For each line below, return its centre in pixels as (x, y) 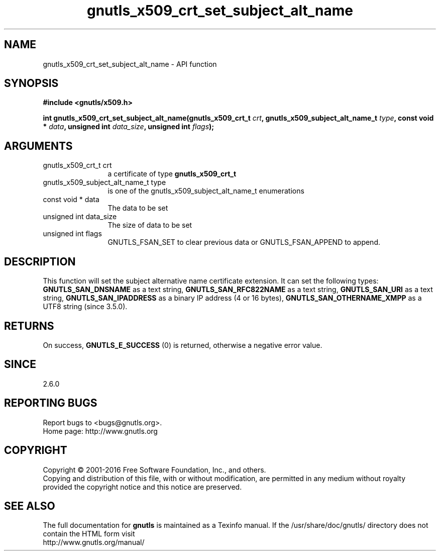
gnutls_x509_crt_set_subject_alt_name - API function (130, 64)
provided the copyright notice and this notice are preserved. (142, 487)
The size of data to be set (150, 225)
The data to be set (138, 208)
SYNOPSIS (31, 83)
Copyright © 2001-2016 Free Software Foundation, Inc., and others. (154, 470)
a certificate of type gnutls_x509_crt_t (172, 174)
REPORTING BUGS (51, 403)
